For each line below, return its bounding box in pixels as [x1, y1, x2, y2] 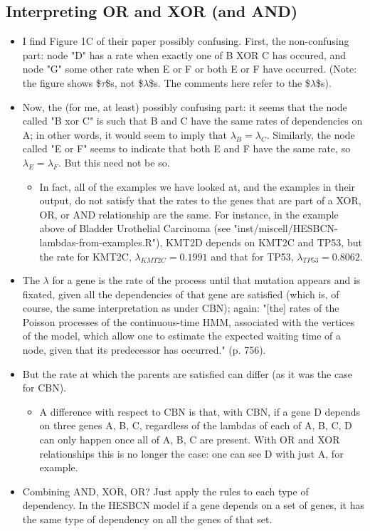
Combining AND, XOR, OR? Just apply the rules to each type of [22, 483, 309, 498]
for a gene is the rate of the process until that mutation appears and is [52, 273, 361, 288]
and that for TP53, [211, 248, 294, 263]
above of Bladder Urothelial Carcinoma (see [39, 221, 231, 236]
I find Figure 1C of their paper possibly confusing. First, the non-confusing [22, 33, 349, 48]
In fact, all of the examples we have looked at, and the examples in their [39, 179, 356, 194]
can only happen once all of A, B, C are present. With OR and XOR [39, 432, 340, 447]
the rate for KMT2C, [39, 248, 132, 263]
